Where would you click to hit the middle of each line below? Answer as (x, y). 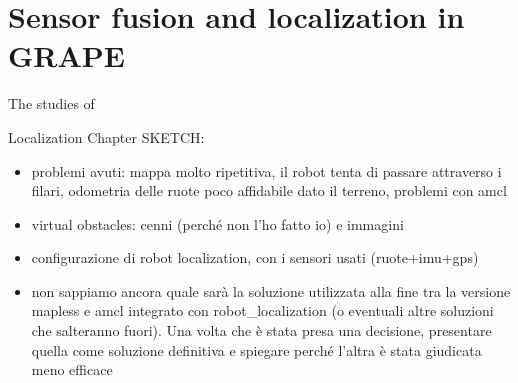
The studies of (51, 103)
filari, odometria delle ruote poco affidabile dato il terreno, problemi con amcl (269, 190)
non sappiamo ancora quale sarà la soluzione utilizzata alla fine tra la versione (271, 290)
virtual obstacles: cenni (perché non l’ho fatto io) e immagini (217, 223)
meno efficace (72, 369)
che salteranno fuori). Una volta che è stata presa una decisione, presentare (261, 330)
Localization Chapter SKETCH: (106, 136)
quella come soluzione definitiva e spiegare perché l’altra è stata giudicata (256, 349)
